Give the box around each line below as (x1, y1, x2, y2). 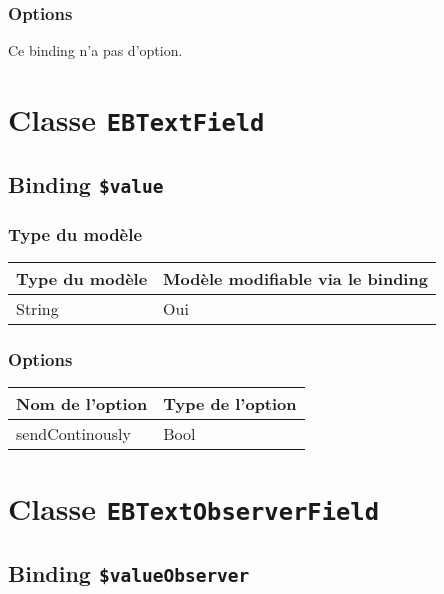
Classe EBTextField (8, 99, 265, 139)
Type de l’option (163, 392, 297, 416)
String (16, 296, 59, 320)
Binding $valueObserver (8, 558, 250, 588)
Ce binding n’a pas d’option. (8, 40, 183, 61)
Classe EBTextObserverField (8, 488, 379, 529)
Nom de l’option (16, 392, 148, 416)
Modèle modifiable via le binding (163, 266, 428, 290)
